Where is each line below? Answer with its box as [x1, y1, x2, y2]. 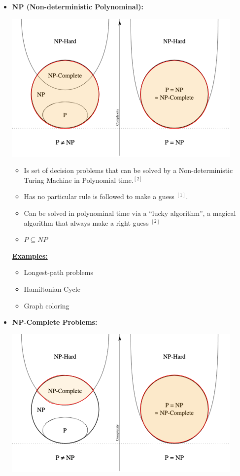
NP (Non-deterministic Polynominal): [12, 1, 143, 11]
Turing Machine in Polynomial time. [24, 174, 134, 185]
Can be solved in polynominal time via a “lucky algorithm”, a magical [24, 207, 236, 218]
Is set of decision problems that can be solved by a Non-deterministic [24, 165, 233, 175]
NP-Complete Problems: [12, 317, 98, 327]
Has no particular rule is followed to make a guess [24, 191, 174, 202]
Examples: [12, 250, 48, 261]
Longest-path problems [24, 267, 93, 277]
